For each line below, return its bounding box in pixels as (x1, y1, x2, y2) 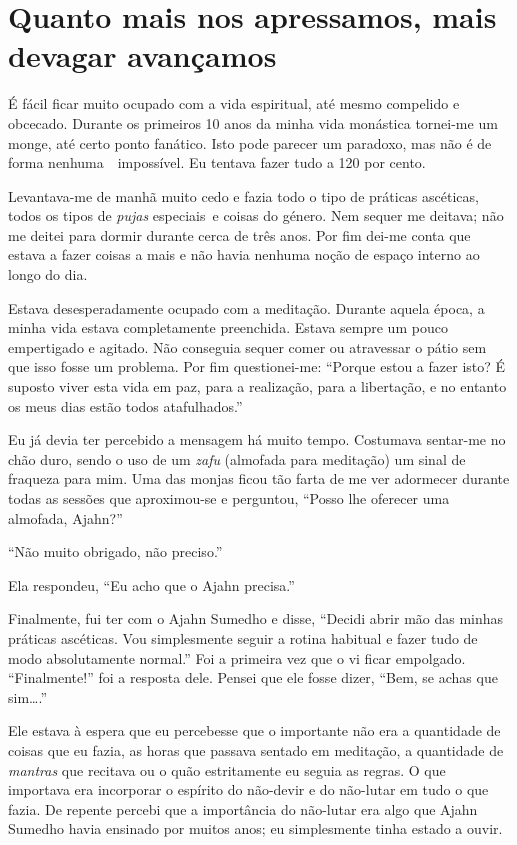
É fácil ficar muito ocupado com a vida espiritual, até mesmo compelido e (8, 93, 460, 114)
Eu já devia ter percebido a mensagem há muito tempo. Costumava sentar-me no (8, 429, 506, 450)
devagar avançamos (8, 35, 277, 76)
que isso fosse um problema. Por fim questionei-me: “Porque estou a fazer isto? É (8, 356, 506, 377)
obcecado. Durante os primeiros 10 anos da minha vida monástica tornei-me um (8, 112, 498, 133)
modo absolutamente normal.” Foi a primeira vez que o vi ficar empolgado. (8, 647, 466, 668)
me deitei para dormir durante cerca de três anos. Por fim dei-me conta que (8, 224, 471, 245)
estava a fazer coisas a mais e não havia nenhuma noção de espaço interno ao (8, 244, 480, 265)
